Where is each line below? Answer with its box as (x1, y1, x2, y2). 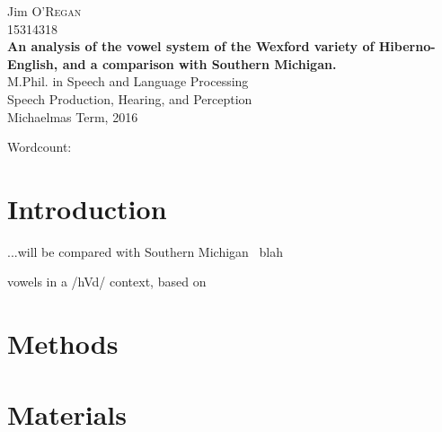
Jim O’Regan (7, 2, 82, 20)
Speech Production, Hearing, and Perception (7, 89, 252, 108)
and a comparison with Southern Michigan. (62, 54, 337, 73)
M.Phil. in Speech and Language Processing (7, 72, 249, 91)
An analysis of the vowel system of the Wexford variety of (7, 37, 375, 56)
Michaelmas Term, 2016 (7, 107, 138, 126)
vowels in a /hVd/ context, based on (7, 272, 207, 291)
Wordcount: (7, 137, 72, 156)
